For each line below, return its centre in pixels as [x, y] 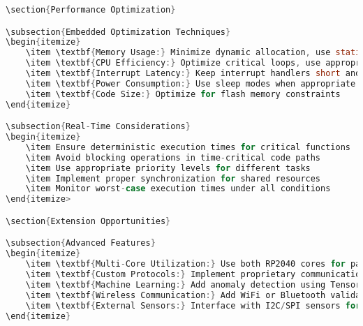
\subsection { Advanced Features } [81, 243]
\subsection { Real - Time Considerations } [98, 127]
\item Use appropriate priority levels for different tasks [168, 168]
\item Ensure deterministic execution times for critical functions [188, 147]
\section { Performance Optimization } [91, 10]
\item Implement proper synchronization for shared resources [173, 178]
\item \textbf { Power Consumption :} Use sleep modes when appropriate [191, 83]
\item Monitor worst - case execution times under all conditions [178, 189]
